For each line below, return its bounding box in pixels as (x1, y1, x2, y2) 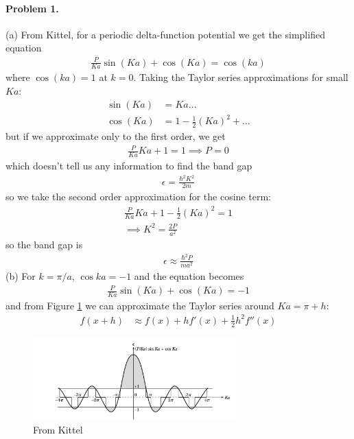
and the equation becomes (134, 268, 244, 283)
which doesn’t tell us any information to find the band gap (5, 158, 252, 172)
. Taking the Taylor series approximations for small (133, 70, 349, 84)
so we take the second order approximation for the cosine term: (5, 189, 271, 204)
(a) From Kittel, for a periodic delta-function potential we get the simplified (5, 27, 325, 41)
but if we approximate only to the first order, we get (5, 128, 226, 143)
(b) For (5, 268, 36, 283)
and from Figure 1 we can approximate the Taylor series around (5, 298, 274, 312)
